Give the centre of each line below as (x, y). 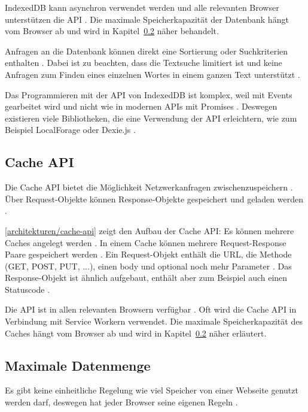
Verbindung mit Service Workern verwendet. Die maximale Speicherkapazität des (154, 321)
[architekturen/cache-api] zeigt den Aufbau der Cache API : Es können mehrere (150, 230)
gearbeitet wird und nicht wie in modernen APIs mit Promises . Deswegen (141, 106)
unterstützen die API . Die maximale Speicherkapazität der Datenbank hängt (147, 19)
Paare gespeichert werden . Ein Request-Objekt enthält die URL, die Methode (148, 254)
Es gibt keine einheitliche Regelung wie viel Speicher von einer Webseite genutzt (152, 390)
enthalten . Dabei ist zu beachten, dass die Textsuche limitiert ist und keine (144, 63)
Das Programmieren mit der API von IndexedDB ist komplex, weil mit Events (149, 94)
